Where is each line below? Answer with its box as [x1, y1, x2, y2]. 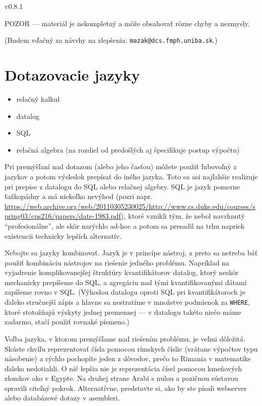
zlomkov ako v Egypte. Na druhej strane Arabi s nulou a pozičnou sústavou [5, 373, 238, 383]
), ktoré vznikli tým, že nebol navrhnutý [121, 211, 245, 221]
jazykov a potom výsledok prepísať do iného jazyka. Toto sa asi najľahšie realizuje [5, 171, 258, 181]
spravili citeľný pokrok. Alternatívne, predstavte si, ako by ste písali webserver [5, 382, 247, 393]
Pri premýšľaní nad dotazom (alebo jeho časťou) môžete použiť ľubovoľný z [5, 161, 237, 172]
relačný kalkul [16, 93, 60, 104]
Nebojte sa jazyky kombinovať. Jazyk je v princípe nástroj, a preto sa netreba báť [5, 247, 258, 258]
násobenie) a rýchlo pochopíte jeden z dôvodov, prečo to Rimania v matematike [5, 353, 251, 364]
